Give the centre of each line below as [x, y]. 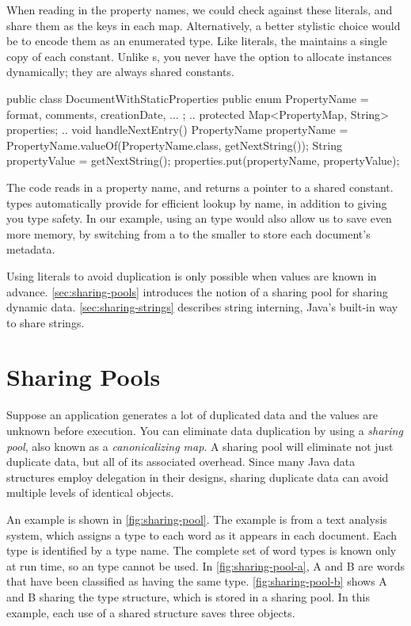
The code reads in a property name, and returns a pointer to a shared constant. [200, 187]
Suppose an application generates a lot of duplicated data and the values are [192, 415]
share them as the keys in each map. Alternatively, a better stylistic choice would [204, 25]
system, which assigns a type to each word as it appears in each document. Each [202, 534]
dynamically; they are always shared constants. [120, 72]
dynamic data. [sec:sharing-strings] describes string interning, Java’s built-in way [202, 307]
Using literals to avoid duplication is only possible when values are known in [192, 275]
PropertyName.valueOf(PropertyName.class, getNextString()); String [174, 145]
